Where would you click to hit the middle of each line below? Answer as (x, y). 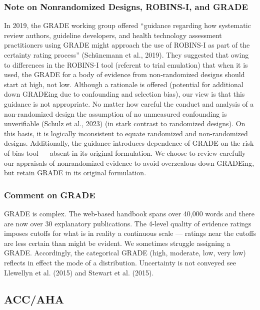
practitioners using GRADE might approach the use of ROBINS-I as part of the (127, 45)
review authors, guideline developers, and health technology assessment (113, 35)
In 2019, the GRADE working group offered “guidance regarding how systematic (127, 25)
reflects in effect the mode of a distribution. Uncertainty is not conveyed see (120, 262)
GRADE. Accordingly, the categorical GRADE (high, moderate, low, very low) (125, 253)
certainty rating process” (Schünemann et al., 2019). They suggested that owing (126, 55)
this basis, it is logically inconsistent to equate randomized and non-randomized (126, 133)
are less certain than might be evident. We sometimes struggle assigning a (117, 243)
